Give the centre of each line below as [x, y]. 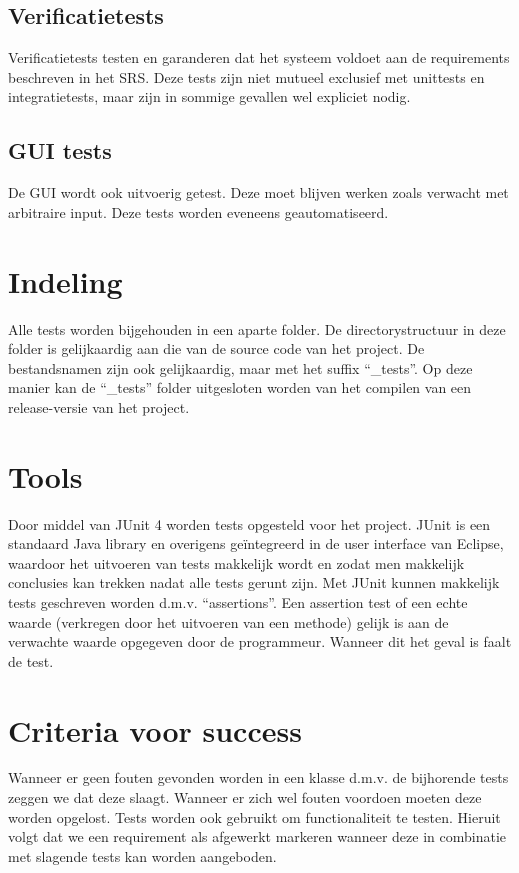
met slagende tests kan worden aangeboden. [142, 855]
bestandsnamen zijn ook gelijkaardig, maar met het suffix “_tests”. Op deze [240, 367]
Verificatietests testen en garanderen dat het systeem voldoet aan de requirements [259, 57]
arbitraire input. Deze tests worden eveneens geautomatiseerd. [198, 211]
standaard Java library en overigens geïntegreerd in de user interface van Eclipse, [256, 543]
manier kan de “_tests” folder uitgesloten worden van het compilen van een [240, 387]
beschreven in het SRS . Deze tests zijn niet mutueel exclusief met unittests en [246, 76]
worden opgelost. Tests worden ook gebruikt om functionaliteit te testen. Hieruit [254, 816]
